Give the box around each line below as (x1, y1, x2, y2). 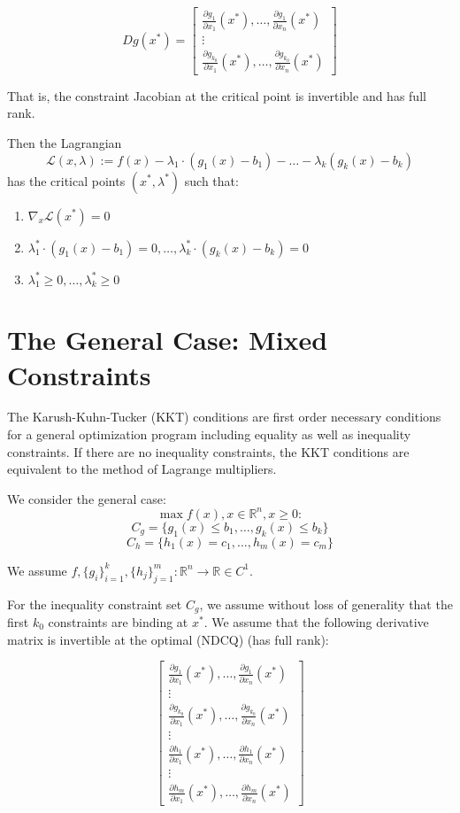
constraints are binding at (48, 612, 188, 631)
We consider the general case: (7, 489, 166, 507)
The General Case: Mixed (7, 321, 328, 358)
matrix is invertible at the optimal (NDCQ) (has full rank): (7, 630, 329, 648)
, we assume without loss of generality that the (199, 594, 453, 613)
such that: (184, 171, 239, 190)
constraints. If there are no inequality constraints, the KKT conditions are (7, 442, 410, 461)
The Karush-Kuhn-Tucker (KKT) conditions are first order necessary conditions (7, 407, 441, 426)
